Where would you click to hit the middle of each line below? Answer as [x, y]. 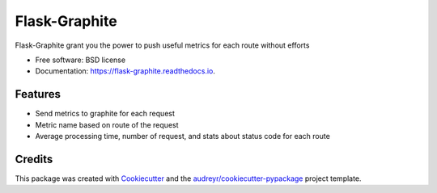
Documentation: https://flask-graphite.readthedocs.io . [125, 71]
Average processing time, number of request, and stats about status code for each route [183, 136]
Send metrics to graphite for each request [105, 114]
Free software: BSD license [80, 60]
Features [38, 94]
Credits [34, 159]
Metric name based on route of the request [107, 124]
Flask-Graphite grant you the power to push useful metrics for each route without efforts [162, 45]
